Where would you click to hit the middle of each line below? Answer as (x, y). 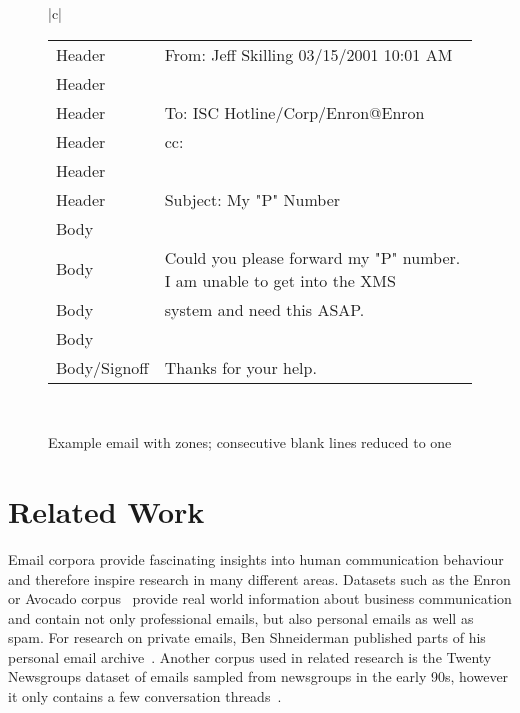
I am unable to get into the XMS (280, 280)
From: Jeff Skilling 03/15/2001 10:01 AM (308, 54)
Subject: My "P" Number (252, 199)
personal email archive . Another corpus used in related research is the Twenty (250, 656)
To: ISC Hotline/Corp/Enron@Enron (294, 112)
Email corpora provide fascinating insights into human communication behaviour (256, 558)
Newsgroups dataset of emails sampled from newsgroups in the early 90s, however (258, 676)
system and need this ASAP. (264, 309)
